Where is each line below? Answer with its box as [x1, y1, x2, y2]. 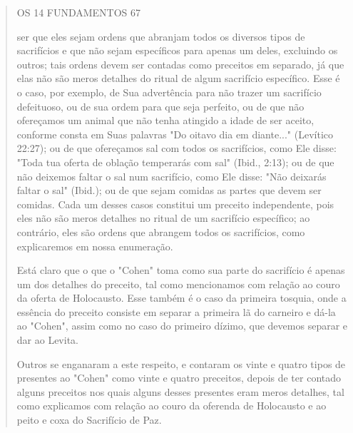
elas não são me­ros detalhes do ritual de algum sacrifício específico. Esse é [16, 71, 340, 86]
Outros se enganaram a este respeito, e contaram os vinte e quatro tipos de [16, 356, 346, 371]
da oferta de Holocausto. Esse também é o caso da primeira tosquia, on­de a [16, 290, 347, 305]
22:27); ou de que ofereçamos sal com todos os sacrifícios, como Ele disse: [16, 141, 337, 156]
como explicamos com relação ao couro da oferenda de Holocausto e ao [16, 398, 327, 413]
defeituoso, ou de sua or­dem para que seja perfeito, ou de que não [16, 98, 305, 113]
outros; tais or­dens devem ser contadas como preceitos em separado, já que [16, 56, 344, 71]
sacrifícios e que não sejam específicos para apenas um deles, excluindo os [16, 43, 338, 58]
